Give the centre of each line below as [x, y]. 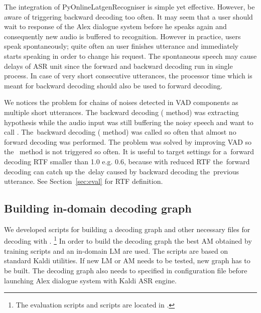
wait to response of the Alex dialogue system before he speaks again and [115, 26]
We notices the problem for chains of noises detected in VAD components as [121, 102]
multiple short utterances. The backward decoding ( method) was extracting [121, 112]
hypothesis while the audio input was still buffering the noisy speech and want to [129, 122]
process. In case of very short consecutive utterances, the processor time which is [128, 76]
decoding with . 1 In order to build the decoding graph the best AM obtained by [128, 240]
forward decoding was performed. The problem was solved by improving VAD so [128, 141]
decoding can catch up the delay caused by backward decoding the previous [122, 171]
